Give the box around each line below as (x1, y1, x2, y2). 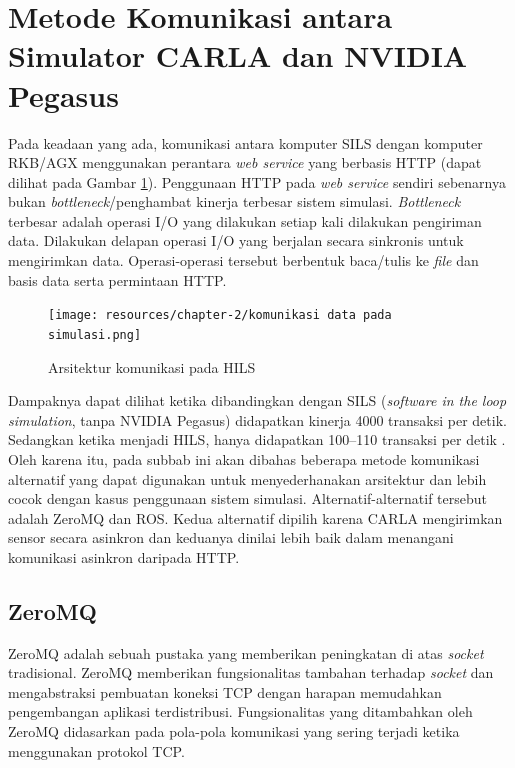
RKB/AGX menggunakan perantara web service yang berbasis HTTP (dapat (8, 152, 482, 173)
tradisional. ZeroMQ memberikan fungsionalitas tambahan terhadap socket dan (8, 662, 494, 683)
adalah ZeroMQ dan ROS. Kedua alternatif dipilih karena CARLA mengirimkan (8, 507, 503, 528)
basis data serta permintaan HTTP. (8, 269, 227, 290)
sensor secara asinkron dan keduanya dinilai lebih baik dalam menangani (8, 527, 454, 548)
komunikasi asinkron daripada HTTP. (8, 546, 240, 567)
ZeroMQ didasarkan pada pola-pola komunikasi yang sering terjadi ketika (8, 721, 460, 742)
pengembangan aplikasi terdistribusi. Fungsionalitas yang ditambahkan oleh (8, 701, 473, 722)
